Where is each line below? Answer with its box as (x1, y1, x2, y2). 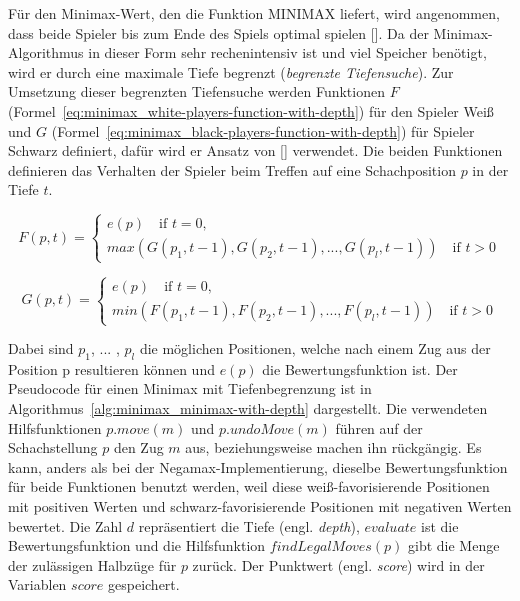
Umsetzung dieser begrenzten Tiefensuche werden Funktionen (8, 81, 385, 102)
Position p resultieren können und (8, 358, 215, 379)
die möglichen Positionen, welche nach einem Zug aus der (139, 338, 491, 359)
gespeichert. (108, 574, 180, 595)
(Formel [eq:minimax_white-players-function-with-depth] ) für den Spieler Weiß (8, 100, 494, 121)
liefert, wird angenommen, (339, 3, 500, 23)
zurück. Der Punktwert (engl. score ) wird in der (192, 554, 485, 575)
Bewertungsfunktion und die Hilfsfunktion (8, 535, 266, 556)
